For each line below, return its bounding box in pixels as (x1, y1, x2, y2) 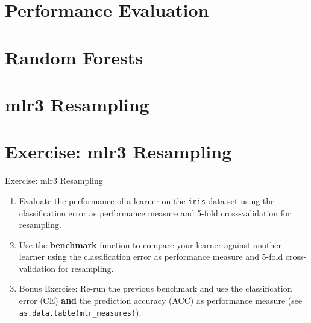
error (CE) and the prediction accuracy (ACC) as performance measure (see (19, 294, 303, 307)
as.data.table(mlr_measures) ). (19, 306, 142, 318)
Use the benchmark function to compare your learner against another (19, 238, 281, 251)
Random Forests (5, 45, 143, 69)
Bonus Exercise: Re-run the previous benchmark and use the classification (19, 282, 292, 295)
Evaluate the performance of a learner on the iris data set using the (19, 194, 275, 207)
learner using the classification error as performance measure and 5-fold (19, 250, 283, 263)
